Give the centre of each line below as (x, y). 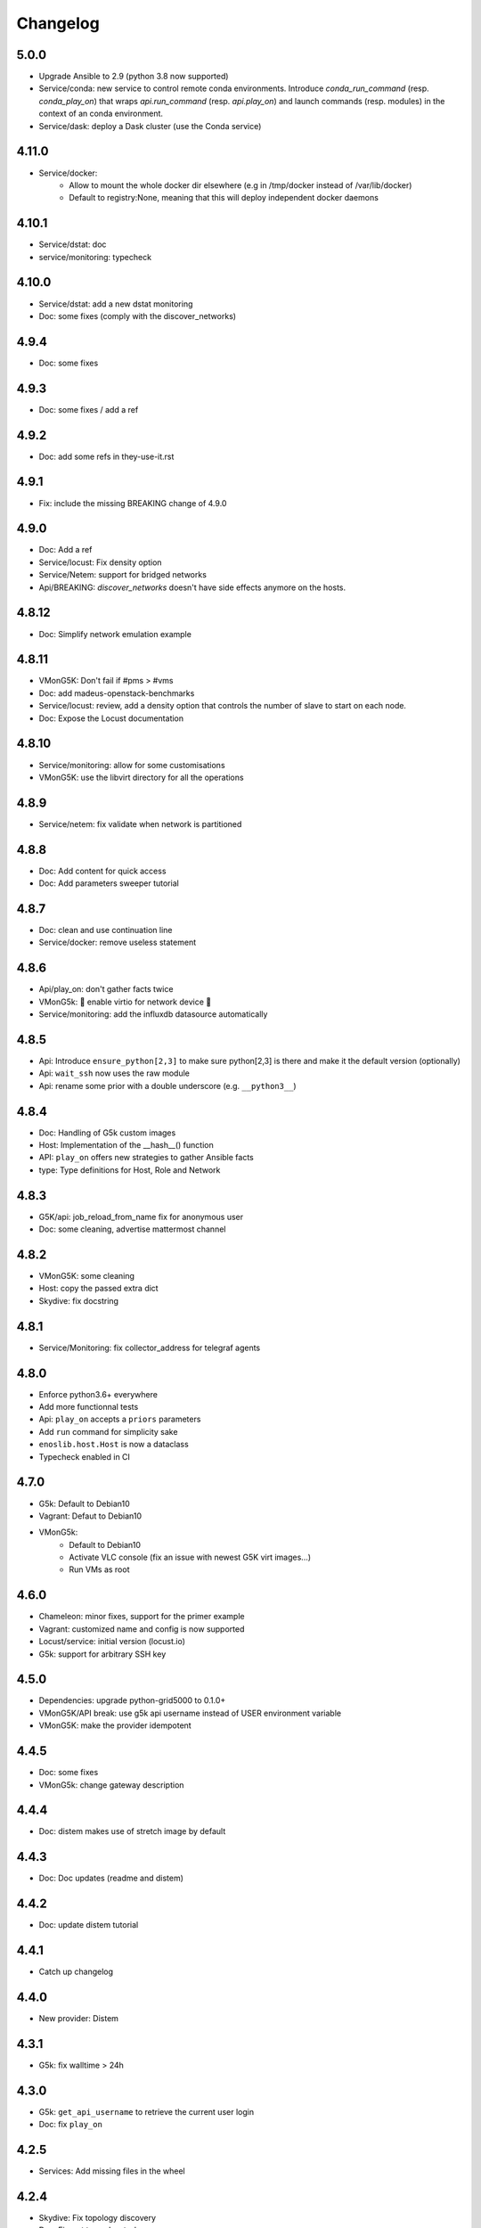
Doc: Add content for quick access (102, 871)
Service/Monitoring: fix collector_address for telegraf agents (150, 1347)
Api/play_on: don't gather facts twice (106, 989)
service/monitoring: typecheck (95, 257)
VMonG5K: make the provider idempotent (115, 1725)
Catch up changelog (76, 1972)
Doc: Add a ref (65, 550)
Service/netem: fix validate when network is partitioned (140, 823)
